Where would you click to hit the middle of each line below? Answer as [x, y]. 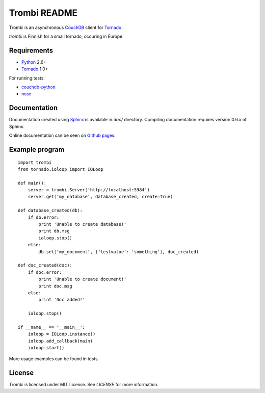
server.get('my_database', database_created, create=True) [100, 197]
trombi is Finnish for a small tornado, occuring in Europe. [66, 36]
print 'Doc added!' [62, 300]
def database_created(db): [50, 210]
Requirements [31, 50]
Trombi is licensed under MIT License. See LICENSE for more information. [84, 385]
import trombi [35, 162]
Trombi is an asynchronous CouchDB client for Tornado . [66, 27]
